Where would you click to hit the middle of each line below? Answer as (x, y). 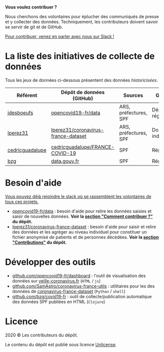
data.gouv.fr (65, 161)
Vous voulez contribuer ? (31, 7)
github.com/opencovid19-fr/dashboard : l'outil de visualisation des (79, 276)
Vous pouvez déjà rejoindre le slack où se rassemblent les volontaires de (78, 196)
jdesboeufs (20, 113)
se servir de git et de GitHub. (34, 27)
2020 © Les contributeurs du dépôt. (41, 335)
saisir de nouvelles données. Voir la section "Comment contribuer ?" (82, 216)
